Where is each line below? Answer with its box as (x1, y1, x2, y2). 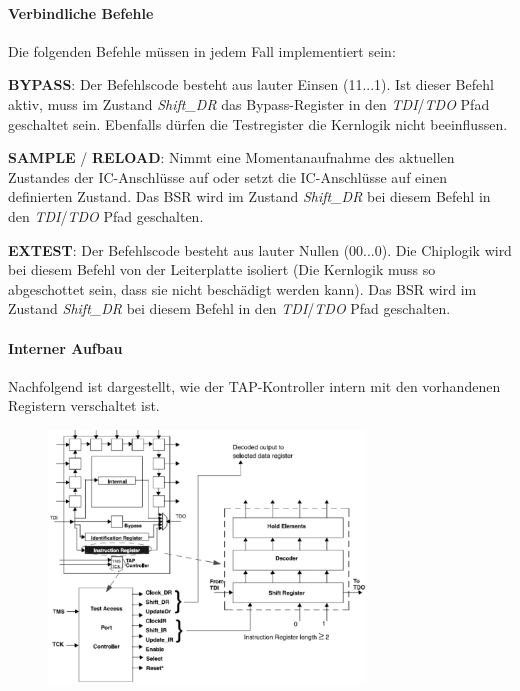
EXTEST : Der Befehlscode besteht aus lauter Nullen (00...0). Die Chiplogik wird (8, 239, 512, 260)
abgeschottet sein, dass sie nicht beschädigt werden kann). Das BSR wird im (8, 278, 477, 299)
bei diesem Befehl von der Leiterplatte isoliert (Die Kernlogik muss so (8, 259, 436, 280)
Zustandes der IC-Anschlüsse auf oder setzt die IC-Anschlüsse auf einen (8, 166, 447, 187)
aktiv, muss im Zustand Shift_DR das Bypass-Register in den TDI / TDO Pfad (8, 93, 490, 114)
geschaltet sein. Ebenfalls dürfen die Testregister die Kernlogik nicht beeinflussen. (8, 113, 508, 134)
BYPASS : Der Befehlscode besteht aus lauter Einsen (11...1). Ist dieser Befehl (8, 74, 494, 95)
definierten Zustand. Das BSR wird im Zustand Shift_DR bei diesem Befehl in (8, 186, 491, 207)
